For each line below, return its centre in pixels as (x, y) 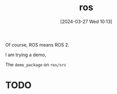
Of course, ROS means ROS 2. (37, 44)
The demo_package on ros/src (36, 64)
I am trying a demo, (26, 55)
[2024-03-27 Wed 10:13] (86, 21)
